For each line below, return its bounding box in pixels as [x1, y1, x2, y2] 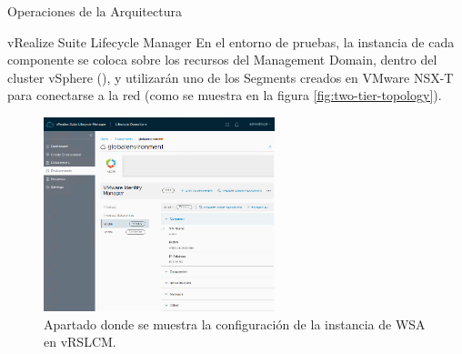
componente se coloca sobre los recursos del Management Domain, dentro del [7, 50, 437, 69]
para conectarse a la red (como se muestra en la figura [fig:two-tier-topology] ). [7, 86, 442, 105]
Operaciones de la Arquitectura [7, 2, 182, 20]
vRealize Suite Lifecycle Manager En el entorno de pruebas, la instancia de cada [7, 32, 455, 51]
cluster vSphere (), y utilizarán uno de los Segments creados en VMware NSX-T [7, 67, 454, 86]
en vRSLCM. [44, 332, 116, 351]
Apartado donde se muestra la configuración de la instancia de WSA [44, 314, 426, 333]
